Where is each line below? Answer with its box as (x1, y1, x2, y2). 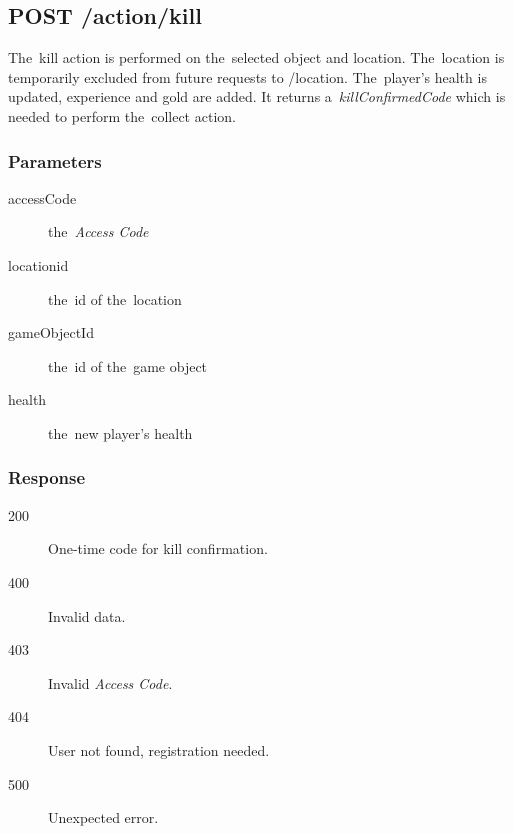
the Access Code (48, 221, 149, 242)
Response (8, 465, 86, 490)
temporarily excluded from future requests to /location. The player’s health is (8, 66, 487, 87)
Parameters (8, 148, 102, 173)
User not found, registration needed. (48, 739, 270, 760)
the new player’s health (48, 422, 193, 443)
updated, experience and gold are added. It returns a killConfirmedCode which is (8, 86, 506, 107)
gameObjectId (8, 322, 94, 343)
